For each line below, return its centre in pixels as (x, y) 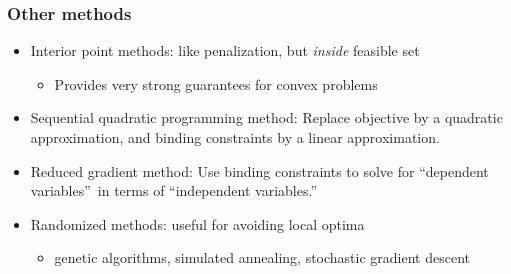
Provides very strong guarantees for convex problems (216, 83)
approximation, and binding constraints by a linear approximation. (235, 137)
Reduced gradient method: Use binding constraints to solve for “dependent (259, 170)
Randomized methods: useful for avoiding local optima (197, 223)
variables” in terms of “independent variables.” (173, 190)
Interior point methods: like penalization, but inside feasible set (225, 50)
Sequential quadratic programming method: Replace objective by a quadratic (266, 117)
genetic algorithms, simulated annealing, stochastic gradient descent (262, 257)
